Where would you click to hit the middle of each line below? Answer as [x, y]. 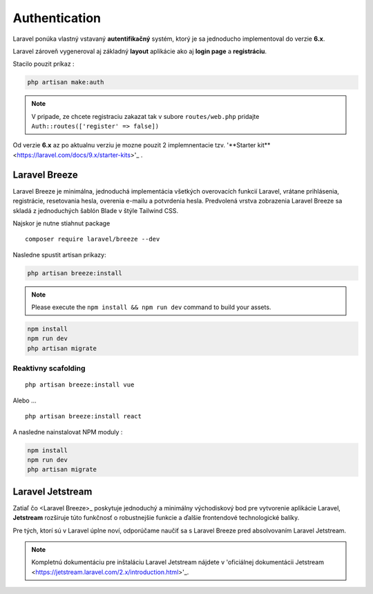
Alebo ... [25, 400]
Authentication [57, 18]
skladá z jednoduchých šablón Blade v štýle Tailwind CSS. [96, 210]
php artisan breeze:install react [83, 416]
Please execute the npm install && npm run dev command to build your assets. [151, 307]
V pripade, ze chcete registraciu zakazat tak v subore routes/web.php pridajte [145, 116]
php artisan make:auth [66, 82]
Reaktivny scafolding [49, 369]
